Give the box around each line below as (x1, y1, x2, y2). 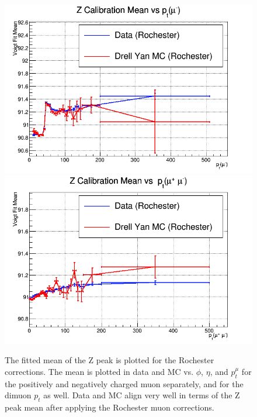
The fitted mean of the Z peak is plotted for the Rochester (5, 354, 214, 366)
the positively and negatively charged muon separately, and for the (5, 377, 244, 390)
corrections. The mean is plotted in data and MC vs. (5, 365, 194, 377)
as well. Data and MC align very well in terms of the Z (43, 389, 240, 401)
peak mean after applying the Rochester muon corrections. (5, 401, 214, 413)
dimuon (5, 389, 32, 401)
